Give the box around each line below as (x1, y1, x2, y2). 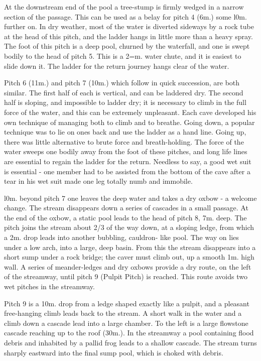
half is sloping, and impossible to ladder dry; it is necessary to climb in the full (4, 97, 246, 107)
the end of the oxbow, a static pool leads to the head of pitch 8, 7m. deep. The (4, 212, 247, 222)
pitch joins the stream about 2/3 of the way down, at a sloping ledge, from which (4, 222, 254, 232)
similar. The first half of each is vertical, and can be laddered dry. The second (4, 87, 243, 97)
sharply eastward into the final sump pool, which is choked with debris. (4, 347, 223, 357)
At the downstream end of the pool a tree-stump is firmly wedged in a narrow (4, 2, 244, 12)
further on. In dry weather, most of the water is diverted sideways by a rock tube (4, 21, 254, 32)
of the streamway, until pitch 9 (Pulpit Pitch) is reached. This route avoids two (4, 271, 247, 282)
